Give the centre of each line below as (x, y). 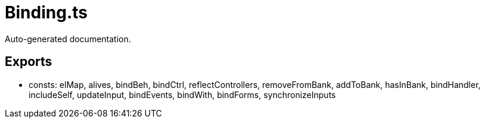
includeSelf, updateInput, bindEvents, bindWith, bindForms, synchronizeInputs (182, 94)
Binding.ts (46, 12)
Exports (29, 62)
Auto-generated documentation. (68, 39)
